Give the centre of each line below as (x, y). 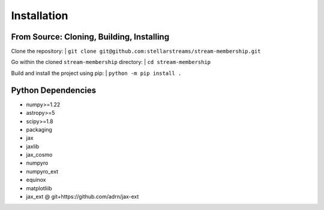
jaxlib (33, 146)
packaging (39, 129)
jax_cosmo (39, 155)
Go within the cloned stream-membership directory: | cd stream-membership (111, 62)
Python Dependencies (53, 90)
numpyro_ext (42, 171)
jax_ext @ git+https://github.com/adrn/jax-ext (82, 197)
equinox (36, 180)
